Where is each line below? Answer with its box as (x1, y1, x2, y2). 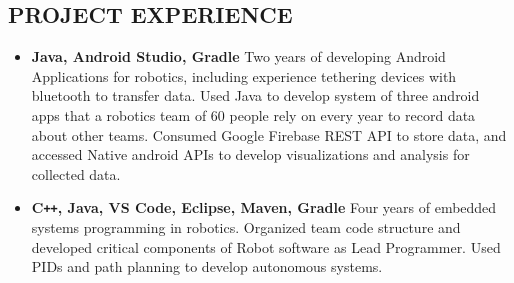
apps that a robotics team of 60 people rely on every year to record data (31, 104, 476, 125)
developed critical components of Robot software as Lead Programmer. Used (31, 236, 501, 257)
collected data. (31, 163, 121, 184)
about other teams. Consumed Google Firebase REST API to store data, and (31, 124, 507, 145)
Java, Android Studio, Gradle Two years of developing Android (31, 46, 446, 67)
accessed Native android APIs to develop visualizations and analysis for (31, 144, 470, 165)
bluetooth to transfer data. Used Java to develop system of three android (31, 85, 480, 106)
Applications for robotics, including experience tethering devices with (31, 65, 457, 86)
